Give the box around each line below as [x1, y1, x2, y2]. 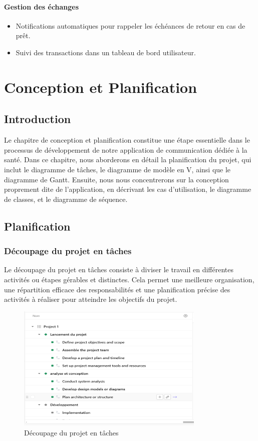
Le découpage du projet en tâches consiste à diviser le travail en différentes [4, 264, 234, 275]
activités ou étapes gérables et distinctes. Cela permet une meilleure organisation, [4, 274, 254, 284]
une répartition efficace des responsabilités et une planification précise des [4, 284, 230, 294]
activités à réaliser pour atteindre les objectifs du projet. [4, 294, 177, 304]
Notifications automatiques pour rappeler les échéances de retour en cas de [16, 20, 245, 31]
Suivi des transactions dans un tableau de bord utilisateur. [16, 47, 196, 57]
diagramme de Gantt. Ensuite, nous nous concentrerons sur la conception [4, 174, 229, 184]
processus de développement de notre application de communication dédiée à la [4, 144, 247, 155]
